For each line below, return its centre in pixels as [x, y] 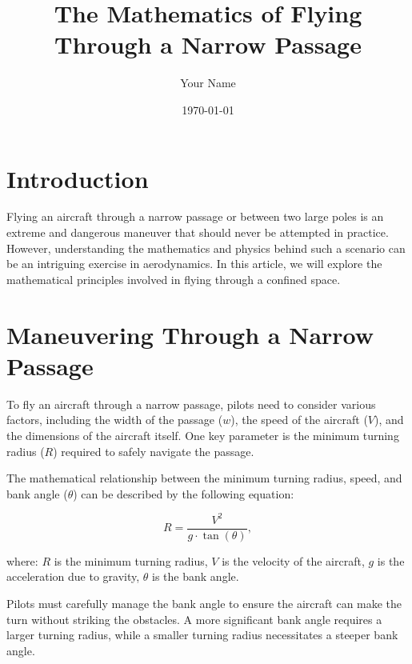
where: [22, 560]
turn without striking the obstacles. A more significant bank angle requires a [194, 619]
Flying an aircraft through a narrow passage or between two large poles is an [195, 216]
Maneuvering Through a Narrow [190, 334]
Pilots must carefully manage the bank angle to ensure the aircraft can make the [204, 604]
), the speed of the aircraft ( [299, 420]
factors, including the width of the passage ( [115, 420]
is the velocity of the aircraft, [293, 560]
